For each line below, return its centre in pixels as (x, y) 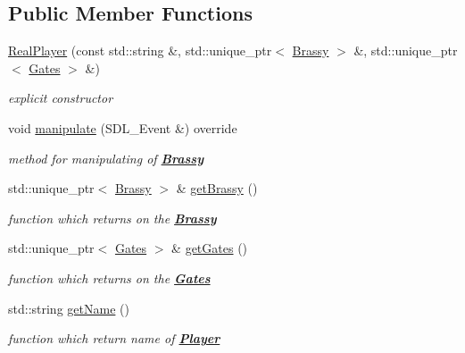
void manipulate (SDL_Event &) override (123, 127)
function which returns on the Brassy (112, 218)
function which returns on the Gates (109, 277)
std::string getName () (69, 308)
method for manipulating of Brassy (106, 158)
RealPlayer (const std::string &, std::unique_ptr (140, 50)
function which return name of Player (114, 338)
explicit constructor (61, 98)
